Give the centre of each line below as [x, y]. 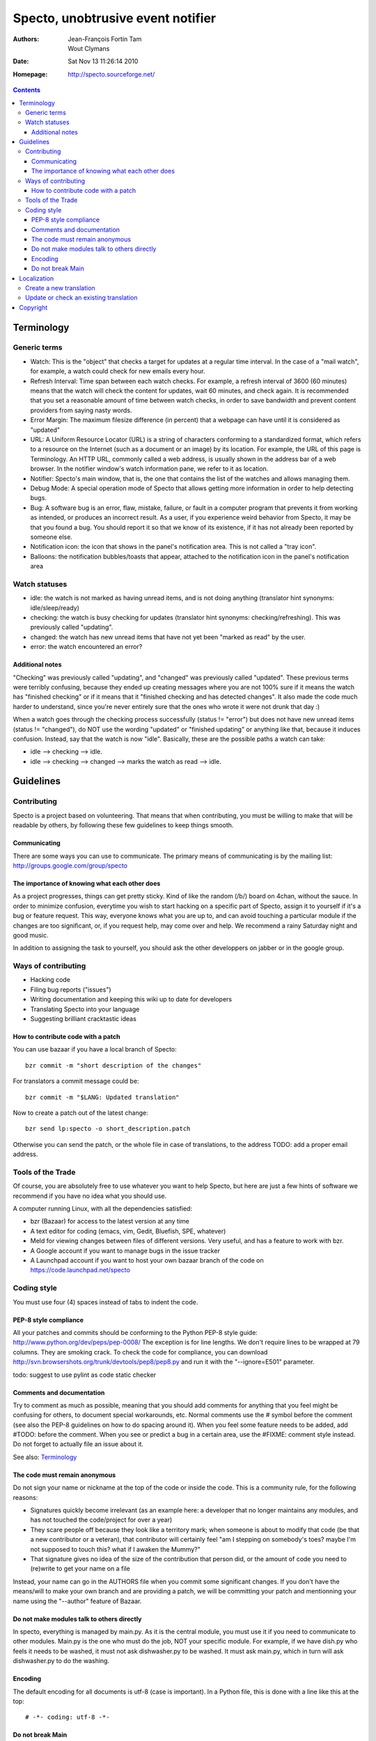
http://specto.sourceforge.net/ [111, 74]
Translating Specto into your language [85, 1009]
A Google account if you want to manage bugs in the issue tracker [125, 1251]
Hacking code [50, 980]
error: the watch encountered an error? [86, 647]
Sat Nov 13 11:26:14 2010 [103, 61]
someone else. [52, 537]
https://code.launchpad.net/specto [80, 1270]
